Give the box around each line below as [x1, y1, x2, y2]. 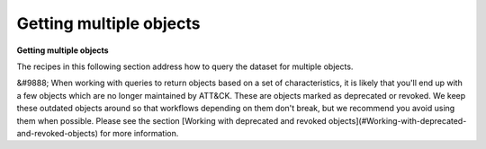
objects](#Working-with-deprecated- [328, 115, 467, 126]
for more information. [99, 127, 179, 138]
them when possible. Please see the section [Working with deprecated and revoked [16, 115, 328, 126]
